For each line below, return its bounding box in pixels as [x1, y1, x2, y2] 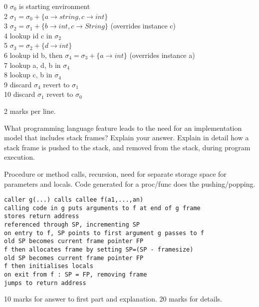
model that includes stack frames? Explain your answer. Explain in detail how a [4, 132, 249, 143]
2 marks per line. [4, 105, 56, 116]
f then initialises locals [4, 263, 93, 270]
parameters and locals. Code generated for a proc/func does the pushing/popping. [4, 178, 256, 189]
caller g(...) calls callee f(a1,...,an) [4, 196, 144, 204]
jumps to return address [4, 279, 86, 287]
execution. [4, 152, 35, 162]
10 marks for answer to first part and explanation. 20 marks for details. [4, 294, 223, 304]
